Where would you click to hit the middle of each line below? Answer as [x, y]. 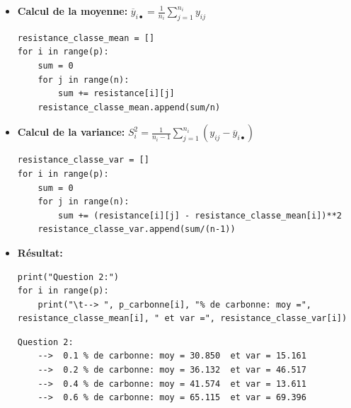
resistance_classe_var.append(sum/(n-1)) [137, 229]
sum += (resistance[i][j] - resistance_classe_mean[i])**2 [200, 215]
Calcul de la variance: [71, 132]
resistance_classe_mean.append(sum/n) [129, 107]
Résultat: [40, 252]
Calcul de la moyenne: [73, 11]
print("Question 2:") [68, 277]
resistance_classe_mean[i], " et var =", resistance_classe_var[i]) [182, 319]
